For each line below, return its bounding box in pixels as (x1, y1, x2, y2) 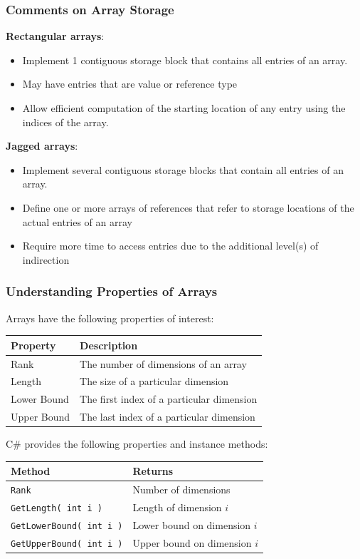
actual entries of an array (22, 214, 132, 229)
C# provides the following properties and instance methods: (6, 436, 268, 451)
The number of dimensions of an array (80, 356, 247, 371)
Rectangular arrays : (6, 29, 105, 43)
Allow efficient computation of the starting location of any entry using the (22, 101, 346, 115)
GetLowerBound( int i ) (11, 520, 123, 531)
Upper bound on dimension (132, 535, 252, 550)
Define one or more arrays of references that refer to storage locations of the (22, 200, 354, 215)
